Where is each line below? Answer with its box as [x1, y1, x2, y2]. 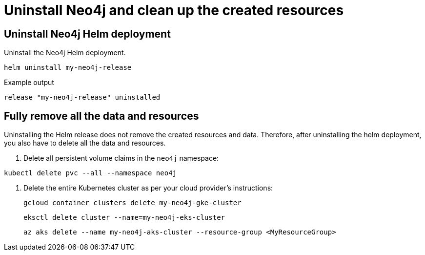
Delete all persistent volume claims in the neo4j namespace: [23, 154, 219, 163]
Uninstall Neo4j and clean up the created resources [4, 2, 344, 19]
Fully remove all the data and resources [4, 109, 199, 122]
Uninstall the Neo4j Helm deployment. [4, 48, 126, 57]
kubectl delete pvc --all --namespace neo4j [4, 169, 177, 177]
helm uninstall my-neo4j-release [4, 64, 132, 72]
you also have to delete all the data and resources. [4, 139, 166, 148]
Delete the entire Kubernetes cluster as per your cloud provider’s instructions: [23, 184, 273, 192]
